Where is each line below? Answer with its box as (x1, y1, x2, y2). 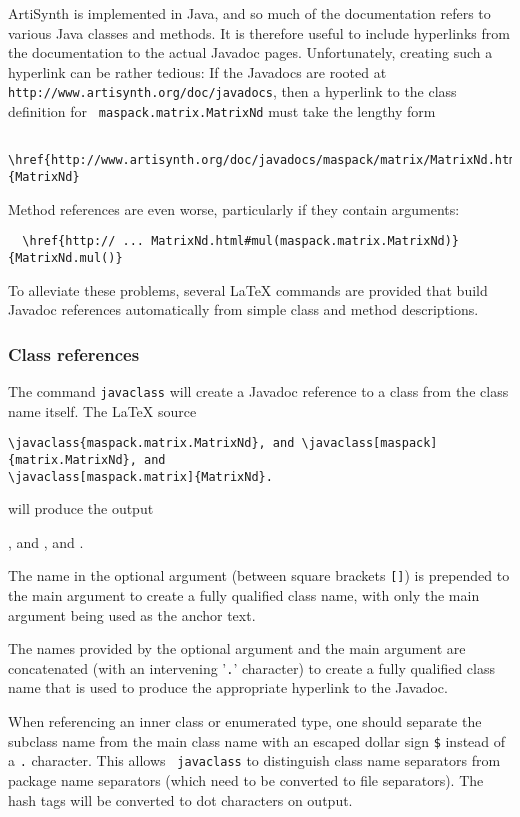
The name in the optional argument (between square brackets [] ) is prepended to (8, 565, 510, 586)
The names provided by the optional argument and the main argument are (8, 638, 466, 659)
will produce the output (8, 498, 154, 519)
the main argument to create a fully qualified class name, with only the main (8, 585, 480, 606)
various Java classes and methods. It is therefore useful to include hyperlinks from (8, 22, 510, 43)
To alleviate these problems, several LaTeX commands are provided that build (8, 279, 488, 300)
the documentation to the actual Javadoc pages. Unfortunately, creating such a (8, 42, 493, 63)
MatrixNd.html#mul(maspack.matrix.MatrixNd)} (151, 234, 460, 249)
